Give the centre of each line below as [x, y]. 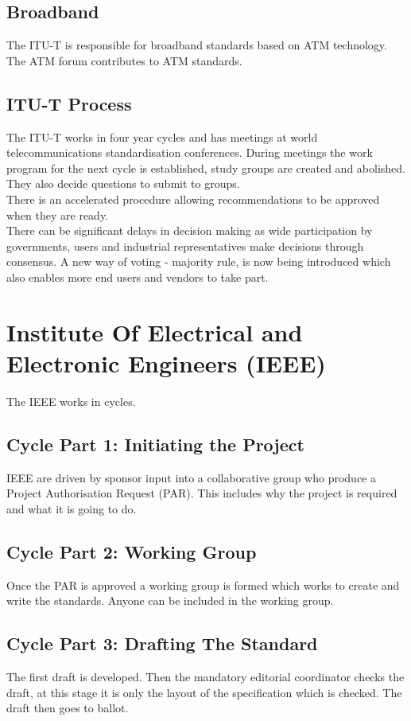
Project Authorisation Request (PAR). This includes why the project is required [202, 493]
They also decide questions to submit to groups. [123, 183]
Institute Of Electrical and [155, 331]
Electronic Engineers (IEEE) [166, 362]
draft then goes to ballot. [68, 708]
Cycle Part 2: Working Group [132, 551]
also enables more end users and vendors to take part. [138, 277]
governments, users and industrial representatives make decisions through [185, 246]
